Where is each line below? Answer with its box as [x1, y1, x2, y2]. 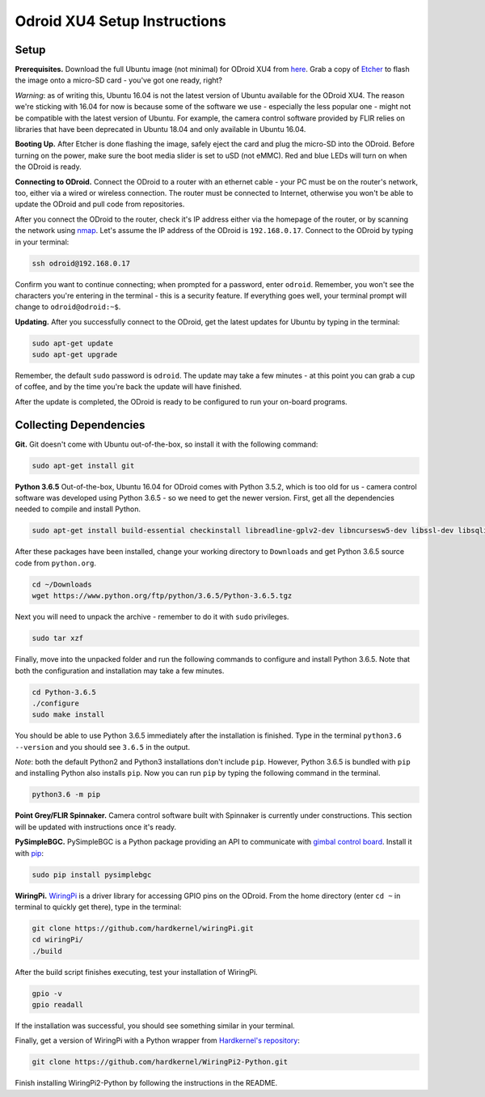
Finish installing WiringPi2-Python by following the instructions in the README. [15, 1078, 278, 1088]
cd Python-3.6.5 [32, 688, 97, 697]
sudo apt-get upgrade [32, 350, 118, 359]
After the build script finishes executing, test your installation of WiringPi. [15, 967, 258, 976]
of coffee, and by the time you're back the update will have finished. [15, 382, 242, 392]
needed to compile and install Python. [15, 504, 141, 514]
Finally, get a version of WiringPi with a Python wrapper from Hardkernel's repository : [15, 1036, 301, 1045]
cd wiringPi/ [32, 935, 84, 944]
